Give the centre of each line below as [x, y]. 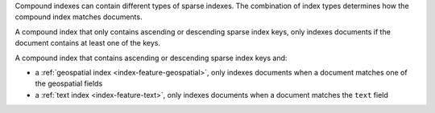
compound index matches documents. [79, 17]
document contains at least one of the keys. [88, 43]
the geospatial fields [69, 83]
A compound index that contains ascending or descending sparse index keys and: [151, 58]
